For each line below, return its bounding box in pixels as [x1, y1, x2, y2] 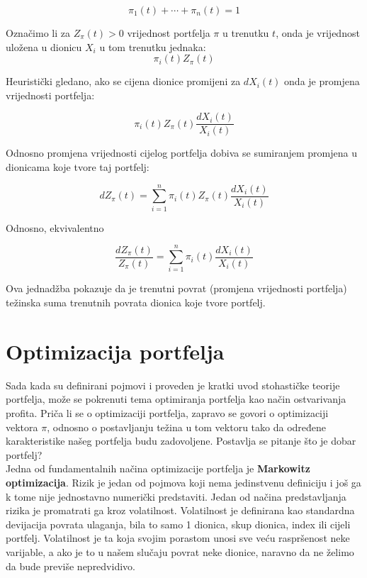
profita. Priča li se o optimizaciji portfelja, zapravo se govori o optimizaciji [6, 405, 329, 420]
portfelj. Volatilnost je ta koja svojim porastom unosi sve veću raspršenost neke [6, 530, 350, 545]
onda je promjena [284, 74, 360, 89]
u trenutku [222, 26, 269, 40]
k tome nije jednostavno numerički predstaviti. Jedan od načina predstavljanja [6, 489, 346, 504]
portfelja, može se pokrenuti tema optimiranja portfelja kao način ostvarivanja [6, 391, 346, 406]
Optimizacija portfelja [6, 336, 225, 365]
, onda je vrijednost [276, 26, 360, 40]
